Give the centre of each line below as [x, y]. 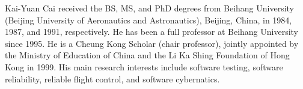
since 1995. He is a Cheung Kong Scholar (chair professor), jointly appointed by [152, 43]
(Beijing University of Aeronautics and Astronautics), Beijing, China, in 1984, [148, 20]
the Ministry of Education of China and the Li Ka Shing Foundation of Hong [147, 55]
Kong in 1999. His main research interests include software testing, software [144, 66]
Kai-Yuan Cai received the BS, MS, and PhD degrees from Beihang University [149, 8]
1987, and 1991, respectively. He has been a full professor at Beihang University [152, 32]
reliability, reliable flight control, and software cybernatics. [112, 78]
